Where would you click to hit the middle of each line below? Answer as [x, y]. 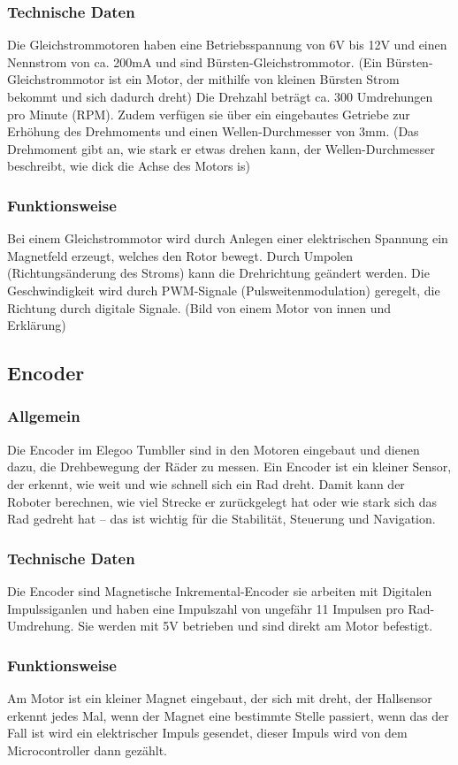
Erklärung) [37, 325]
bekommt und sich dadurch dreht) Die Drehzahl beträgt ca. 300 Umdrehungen [220, 96]
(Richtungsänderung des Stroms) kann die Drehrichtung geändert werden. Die [218, 273]
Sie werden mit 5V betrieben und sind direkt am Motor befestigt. [256, 626]
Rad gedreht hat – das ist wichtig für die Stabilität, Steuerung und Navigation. [221, 519]
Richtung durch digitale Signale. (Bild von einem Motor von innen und [199, 307]
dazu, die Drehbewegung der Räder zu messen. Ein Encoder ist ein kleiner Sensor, [229, 467]
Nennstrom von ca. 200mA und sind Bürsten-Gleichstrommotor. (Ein [195, 61]
